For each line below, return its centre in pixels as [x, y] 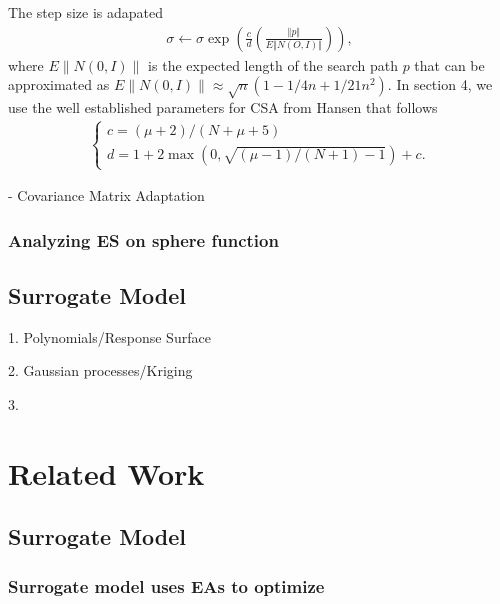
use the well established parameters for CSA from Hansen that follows [223, 106]
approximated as [59, 84]
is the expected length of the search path [273, 64]
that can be [449, 64]
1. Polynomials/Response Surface [109, 336]
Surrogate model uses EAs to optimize [166, 585]
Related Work [106, 472]
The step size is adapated [85, 12]
